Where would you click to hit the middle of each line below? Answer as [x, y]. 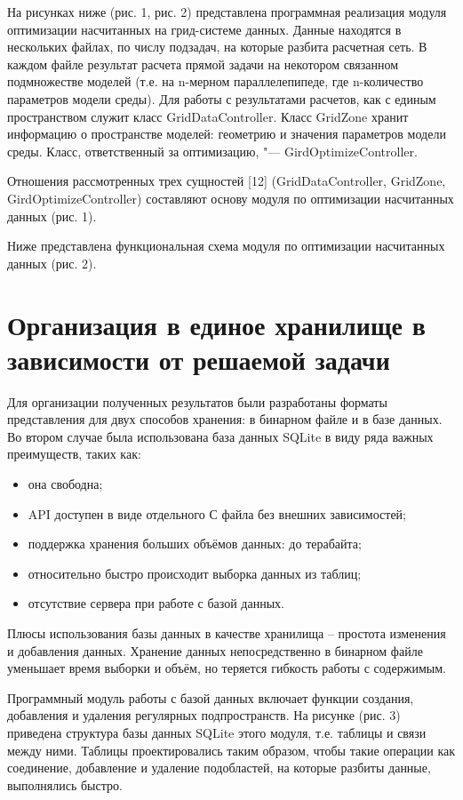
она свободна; [65, 484]
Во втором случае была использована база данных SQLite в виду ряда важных [220, 436]
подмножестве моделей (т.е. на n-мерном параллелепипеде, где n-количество [216, 81]
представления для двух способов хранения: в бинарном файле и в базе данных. [225, 419]
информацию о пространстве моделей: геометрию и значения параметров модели [227, 134]
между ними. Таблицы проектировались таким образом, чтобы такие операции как [231, 750]
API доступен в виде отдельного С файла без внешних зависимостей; [217, 513]
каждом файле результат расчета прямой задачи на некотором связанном [203, 64]
